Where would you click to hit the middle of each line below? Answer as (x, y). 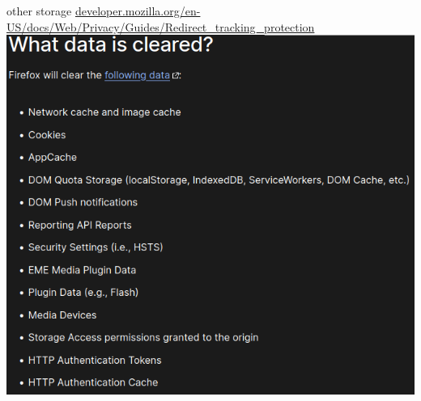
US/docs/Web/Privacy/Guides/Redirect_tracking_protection (161, 26)
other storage (39, 11)
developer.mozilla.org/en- (138, 11)
